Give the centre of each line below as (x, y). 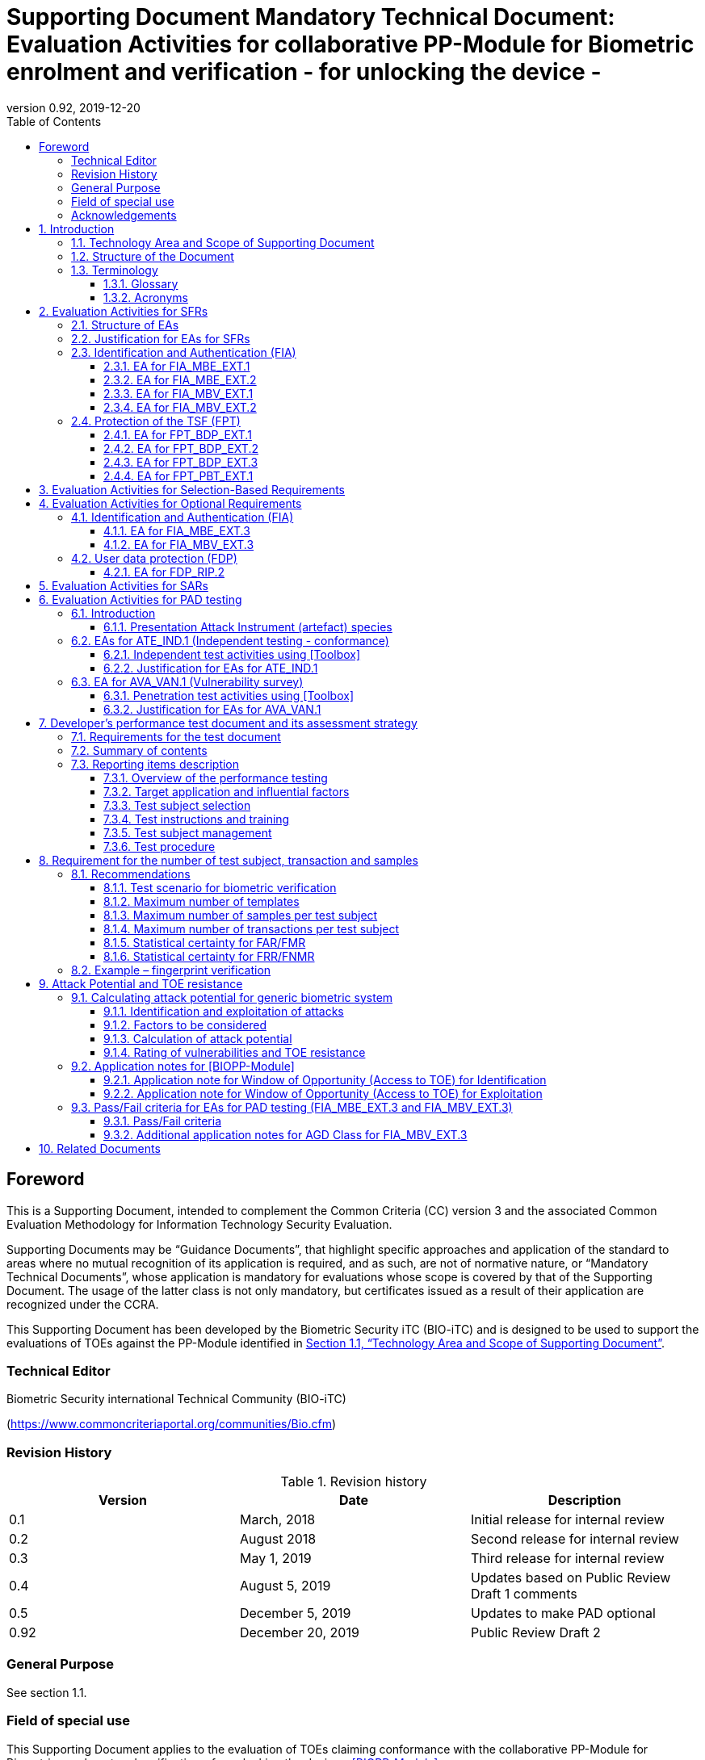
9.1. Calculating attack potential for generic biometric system (232, 997)
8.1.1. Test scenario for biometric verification (220, 887)
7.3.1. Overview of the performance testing (216, 777)
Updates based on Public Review (571, 1578)
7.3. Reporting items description (155, 764)
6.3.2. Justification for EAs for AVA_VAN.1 (212, 709)
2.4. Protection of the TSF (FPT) (156, 421)
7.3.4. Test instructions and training (197, 819)
